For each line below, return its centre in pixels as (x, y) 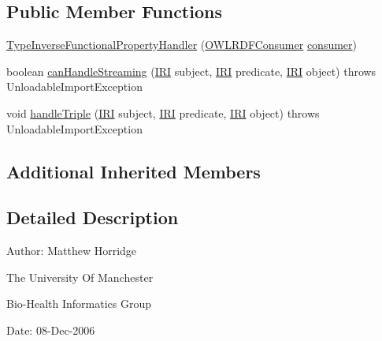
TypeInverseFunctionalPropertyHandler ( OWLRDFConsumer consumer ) (182, 45)
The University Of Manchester (80, 277)
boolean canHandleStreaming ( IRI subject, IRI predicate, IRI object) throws (191, 71)
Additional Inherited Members (134, 171)
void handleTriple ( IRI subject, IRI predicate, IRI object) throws (163, 112)
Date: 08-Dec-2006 (51, 330)
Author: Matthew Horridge (72, 251)
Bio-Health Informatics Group (79, 304)
